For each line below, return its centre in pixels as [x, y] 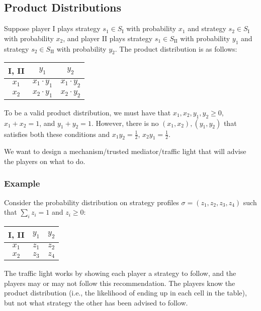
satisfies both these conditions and [57, 134]
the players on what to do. [45, 161]
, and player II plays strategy [108, 38]
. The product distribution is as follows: [176, 48]
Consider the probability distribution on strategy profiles [92, 202]
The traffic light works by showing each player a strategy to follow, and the [120, 273]
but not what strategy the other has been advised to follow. [96, 302]
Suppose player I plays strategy [52, 28]
